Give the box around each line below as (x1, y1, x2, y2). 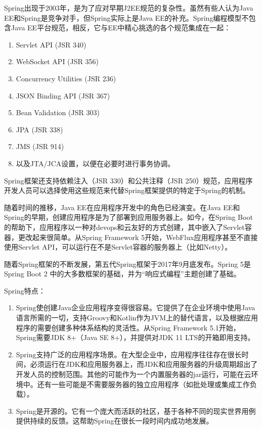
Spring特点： (4, 285, 46, 296)
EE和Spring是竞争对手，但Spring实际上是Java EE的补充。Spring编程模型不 (4, 12, 249, 23)
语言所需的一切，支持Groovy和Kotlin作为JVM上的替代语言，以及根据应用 (16, 312, 258, 323)
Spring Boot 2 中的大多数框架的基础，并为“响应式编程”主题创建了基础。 (4, 268, 241, 279)
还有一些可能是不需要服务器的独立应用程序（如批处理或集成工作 (37, 378, 250, 389)
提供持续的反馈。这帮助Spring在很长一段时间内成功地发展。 (16, 415, 213, 426)
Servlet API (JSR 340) (16, 39, 86, 50)
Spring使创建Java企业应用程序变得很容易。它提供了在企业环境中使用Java (16, 302, 255, 313)
